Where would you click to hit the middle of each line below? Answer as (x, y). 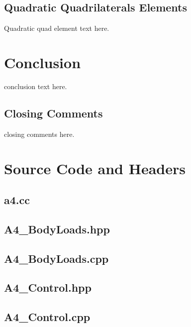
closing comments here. (39, 134)
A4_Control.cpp (47, 317)
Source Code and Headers (95, 168)
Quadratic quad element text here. (57, 28)
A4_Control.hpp (48, 287)
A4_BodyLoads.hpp (57, 229)
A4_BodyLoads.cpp (56, 258)
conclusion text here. (36, 86)
